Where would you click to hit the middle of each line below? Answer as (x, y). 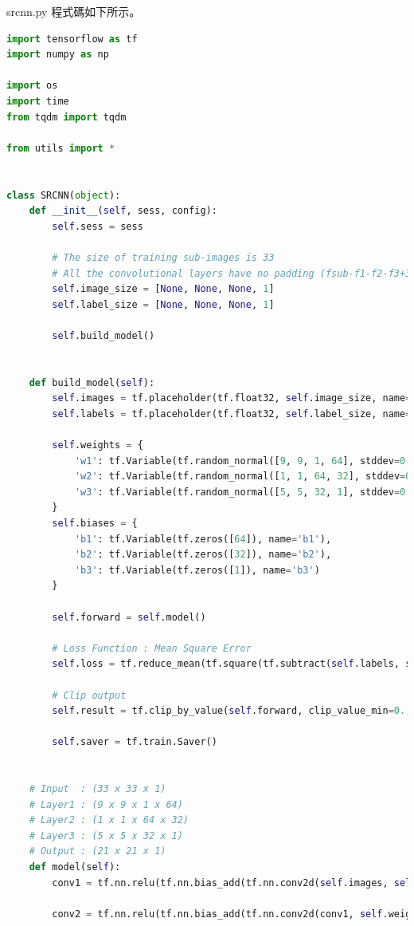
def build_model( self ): (92, 382)
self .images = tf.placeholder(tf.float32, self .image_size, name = (232, 398)
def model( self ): (75, 867)
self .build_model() (103, 335)
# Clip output (89, 695)
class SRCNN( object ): (64, 195)
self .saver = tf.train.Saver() (135, 742)
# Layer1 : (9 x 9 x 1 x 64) (106, 804)
